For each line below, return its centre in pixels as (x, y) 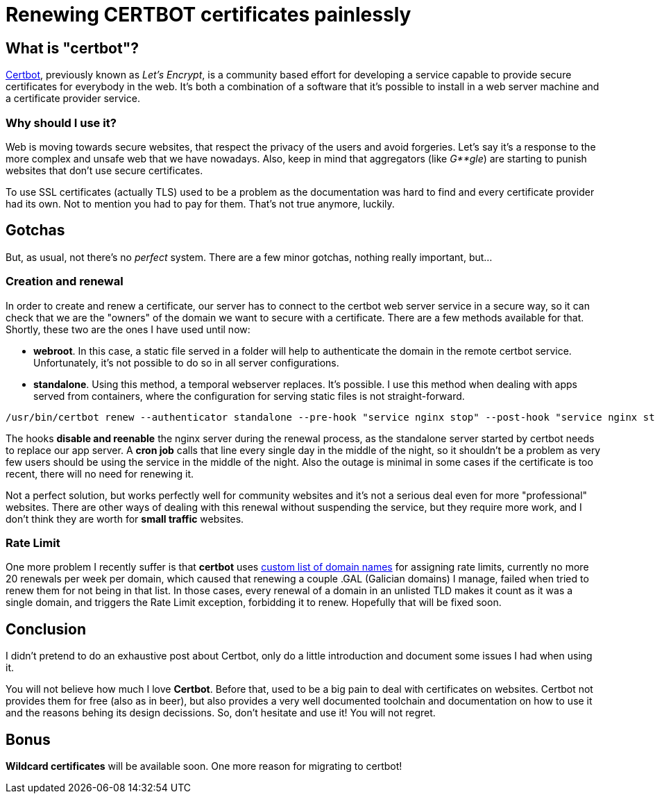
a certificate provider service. (73, 99)
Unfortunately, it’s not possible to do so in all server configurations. (186, 362)
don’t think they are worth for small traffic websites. (125, 519)
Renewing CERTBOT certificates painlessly (209, 15)
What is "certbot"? (73, 48)
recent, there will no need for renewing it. (100, 473)
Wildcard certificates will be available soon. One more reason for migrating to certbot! (204, 766)
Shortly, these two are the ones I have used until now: (128, 329)
